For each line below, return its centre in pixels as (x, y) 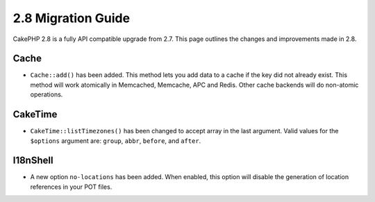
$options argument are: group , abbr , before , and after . (116, 141)
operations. (47, 94)
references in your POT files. (71, 187)
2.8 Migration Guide (72, 18)
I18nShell (33, 161)
